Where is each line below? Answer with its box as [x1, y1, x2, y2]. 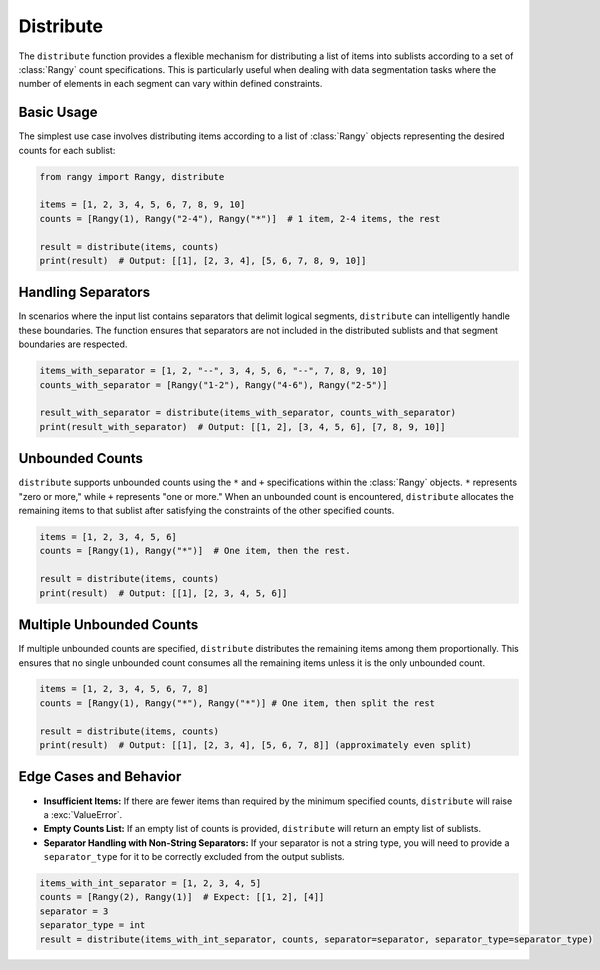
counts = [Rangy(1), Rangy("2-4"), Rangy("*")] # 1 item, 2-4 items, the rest [39, 213, 441, 224]
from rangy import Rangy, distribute [39, 171, 225, 182]
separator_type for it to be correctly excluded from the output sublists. [43, 851, 345, 863]
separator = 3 [39, 905, 109, 917]
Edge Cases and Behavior [18, 768, 182, 785]
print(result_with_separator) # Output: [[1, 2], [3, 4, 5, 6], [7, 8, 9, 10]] [39, 421, 446, 432]
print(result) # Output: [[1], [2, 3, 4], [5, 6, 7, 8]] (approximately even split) [39, 740, 472, 751]
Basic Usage [18, 104, 98, 121]
